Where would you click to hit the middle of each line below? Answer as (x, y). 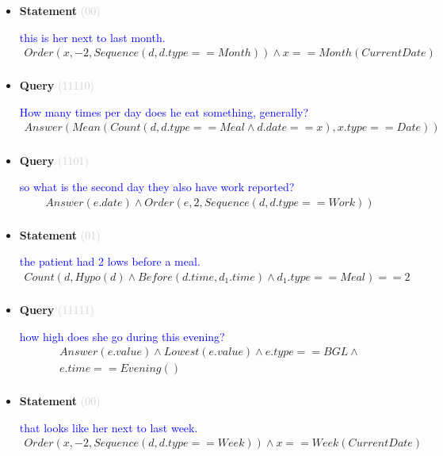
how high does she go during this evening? (122, 336)
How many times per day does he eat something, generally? (164, 111)
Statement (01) (60, 234)
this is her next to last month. (92, 37)
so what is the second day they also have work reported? (157, 187)
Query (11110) (57, 85)
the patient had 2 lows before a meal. (110, 261)
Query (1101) (54, 160)
